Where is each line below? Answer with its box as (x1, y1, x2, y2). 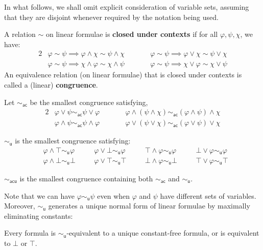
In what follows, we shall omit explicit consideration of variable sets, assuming (4, 2, 249, 12)
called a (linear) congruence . (4, 79, 98, 90)
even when (97, 190, 130, 201)
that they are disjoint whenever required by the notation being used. (4, 11, 219, 22)
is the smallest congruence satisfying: (15, 135, 131, 146)
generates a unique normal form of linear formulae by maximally (48, 200, 250, 211)
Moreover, (4, 200, 35, 211)
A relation (4, 29, 36, 39)
